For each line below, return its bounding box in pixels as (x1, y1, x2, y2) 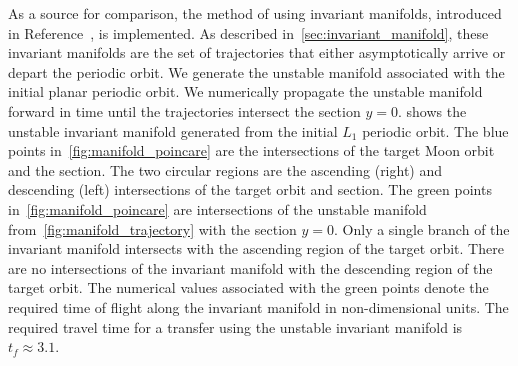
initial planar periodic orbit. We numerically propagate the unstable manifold (8, 81, 483, 102)
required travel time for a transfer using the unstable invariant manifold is (8, 316, 463, 337)
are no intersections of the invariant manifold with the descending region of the (8, 257, 493, 278)
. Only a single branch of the (334, 218, 510, 239)
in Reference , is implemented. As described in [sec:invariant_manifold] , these (8, 22, 489, 43)
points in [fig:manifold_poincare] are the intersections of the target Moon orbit (8, 140, 495, 161)
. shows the (397, 100, 467, 121)
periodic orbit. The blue (362, 120, 509, 141)
